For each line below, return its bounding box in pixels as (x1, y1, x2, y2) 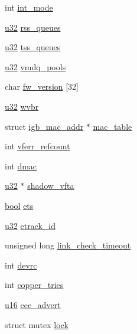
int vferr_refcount (5, 140, 70, 152)
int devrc (5, 258, 37, 271)
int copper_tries (5, 279, 64, 291)
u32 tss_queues (5, 41, 61, 53)
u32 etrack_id (5, 219, 56, 231)
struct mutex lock (5, 318, 68, 330)
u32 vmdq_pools (5, 60, 66, 73)
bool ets (5, 199, 34, 211)
